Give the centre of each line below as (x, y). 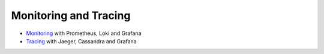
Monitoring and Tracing (71, 15)
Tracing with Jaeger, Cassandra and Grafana (82, 41)
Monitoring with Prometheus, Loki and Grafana (84, 33)
